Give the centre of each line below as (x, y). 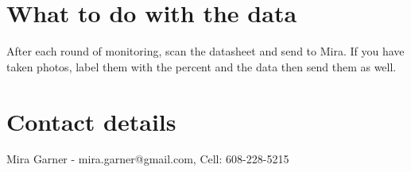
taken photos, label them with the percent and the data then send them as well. (202, 66)
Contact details (91, 121)
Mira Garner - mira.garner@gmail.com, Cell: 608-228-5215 (148, 159)
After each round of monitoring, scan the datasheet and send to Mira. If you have (205, 51)
